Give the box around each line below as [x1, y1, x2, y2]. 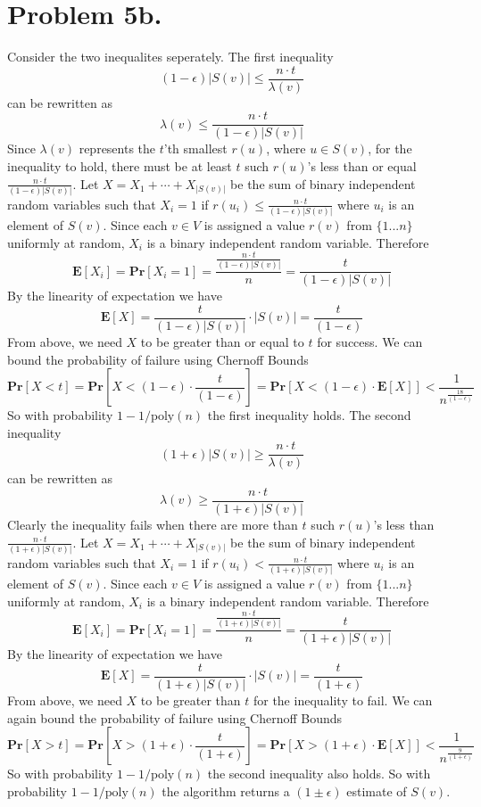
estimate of [346, 781, 407, 800]
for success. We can [317, 332, 423, 350]
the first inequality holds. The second [207, 406, 411, 424]
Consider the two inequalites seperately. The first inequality [7, 47, 334, 66]
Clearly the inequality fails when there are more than [7, 515, 298, 534]
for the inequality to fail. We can [253, 690, 433, 709]
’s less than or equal [307, 157, 417, 176]
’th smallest [163, 139, 228, 158]
